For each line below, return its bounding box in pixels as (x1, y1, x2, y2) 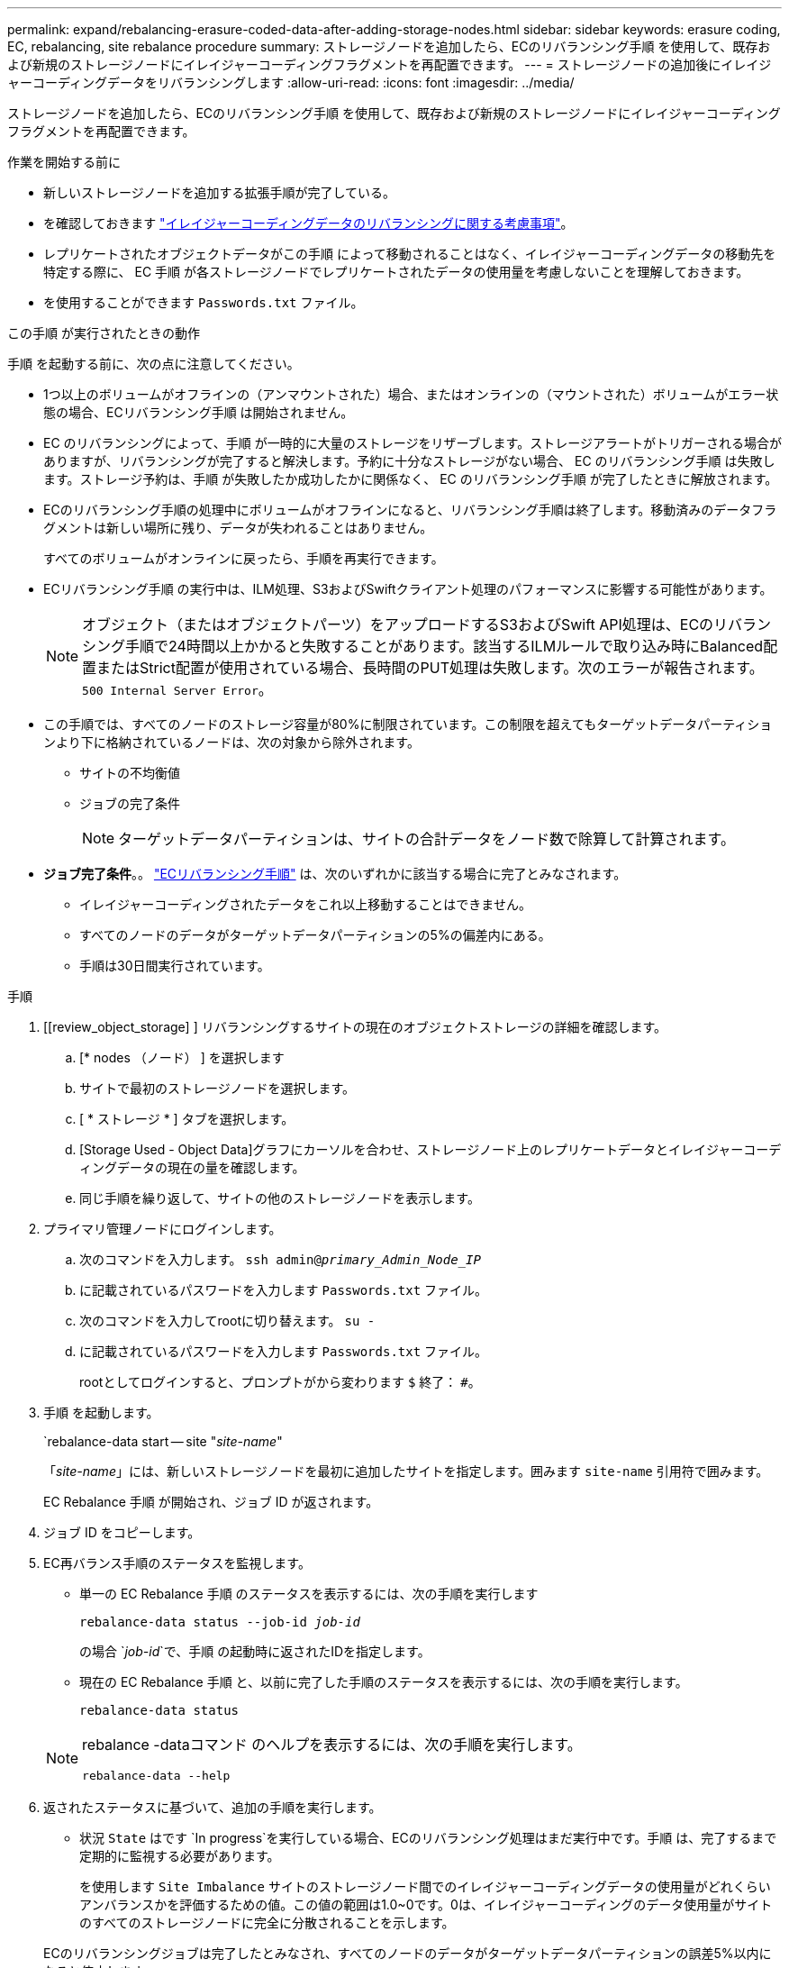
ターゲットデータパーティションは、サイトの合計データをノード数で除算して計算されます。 (118, 830, 736, 848)
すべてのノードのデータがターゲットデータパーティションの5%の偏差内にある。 (79, 927, 551, 943)
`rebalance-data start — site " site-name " (43, 1434, 283, 1449)
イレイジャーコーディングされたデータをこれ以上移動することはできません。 (79, 897, 531, 912)
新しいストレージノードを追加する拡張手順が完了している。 (43, 185, 396, 200)
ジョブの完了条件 (79, 796, 180, 811)
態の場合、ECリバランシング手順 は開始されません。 (43, 405, 354, 420)
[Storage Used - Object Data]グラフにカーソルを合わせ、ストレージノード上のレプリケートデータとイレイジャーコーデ (79, 1142, 782, 1157)
